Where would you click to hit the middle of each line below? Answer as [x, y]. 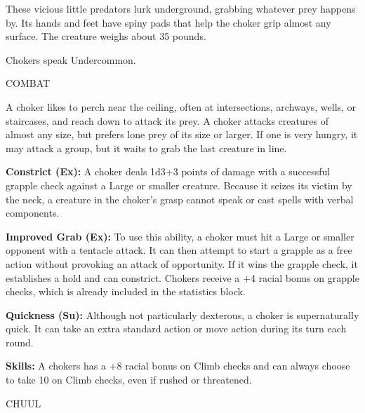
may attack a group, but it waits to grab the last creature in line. [146, 148]
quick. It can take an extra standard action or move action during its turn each [176, 329]
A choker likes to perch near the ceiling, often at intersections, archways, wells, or [181, 106]
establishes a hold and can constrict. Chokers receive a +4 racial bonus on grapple [182, 277]
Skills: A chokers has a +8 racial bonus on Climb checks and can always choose [178, 366]
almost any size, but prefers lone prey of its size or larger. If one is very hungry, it [182, 134]
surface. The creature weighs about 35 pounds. [106, 36]
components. [33, 213]
